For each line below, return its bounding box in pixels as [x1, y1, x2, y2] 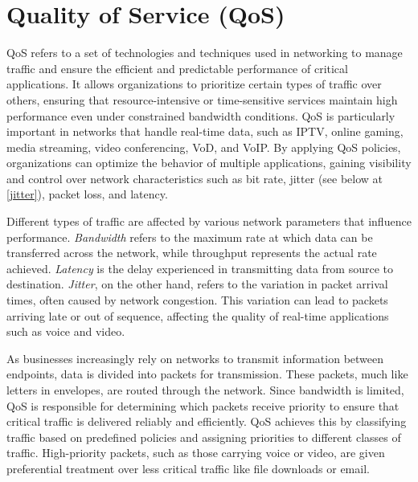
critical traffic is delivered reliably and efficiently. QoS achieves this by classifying [6, 413, 407, 430]
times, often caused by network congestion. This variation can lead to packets [6, 292, 388, 308]
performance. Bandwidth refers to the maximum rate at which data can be [6, 228, 373, 245]
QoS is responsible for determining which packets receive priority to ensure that [6, 397, 400, 414]
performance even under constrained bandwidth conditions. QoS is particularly [6, 107, 395, 124]
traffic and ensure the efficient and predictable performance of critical [6, 59, 348, 76]
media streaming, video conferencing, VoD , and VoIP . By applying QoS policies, [6, 138, 401, 155]
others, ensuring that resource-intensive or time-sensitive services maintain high [6, 91, 398, 108]
